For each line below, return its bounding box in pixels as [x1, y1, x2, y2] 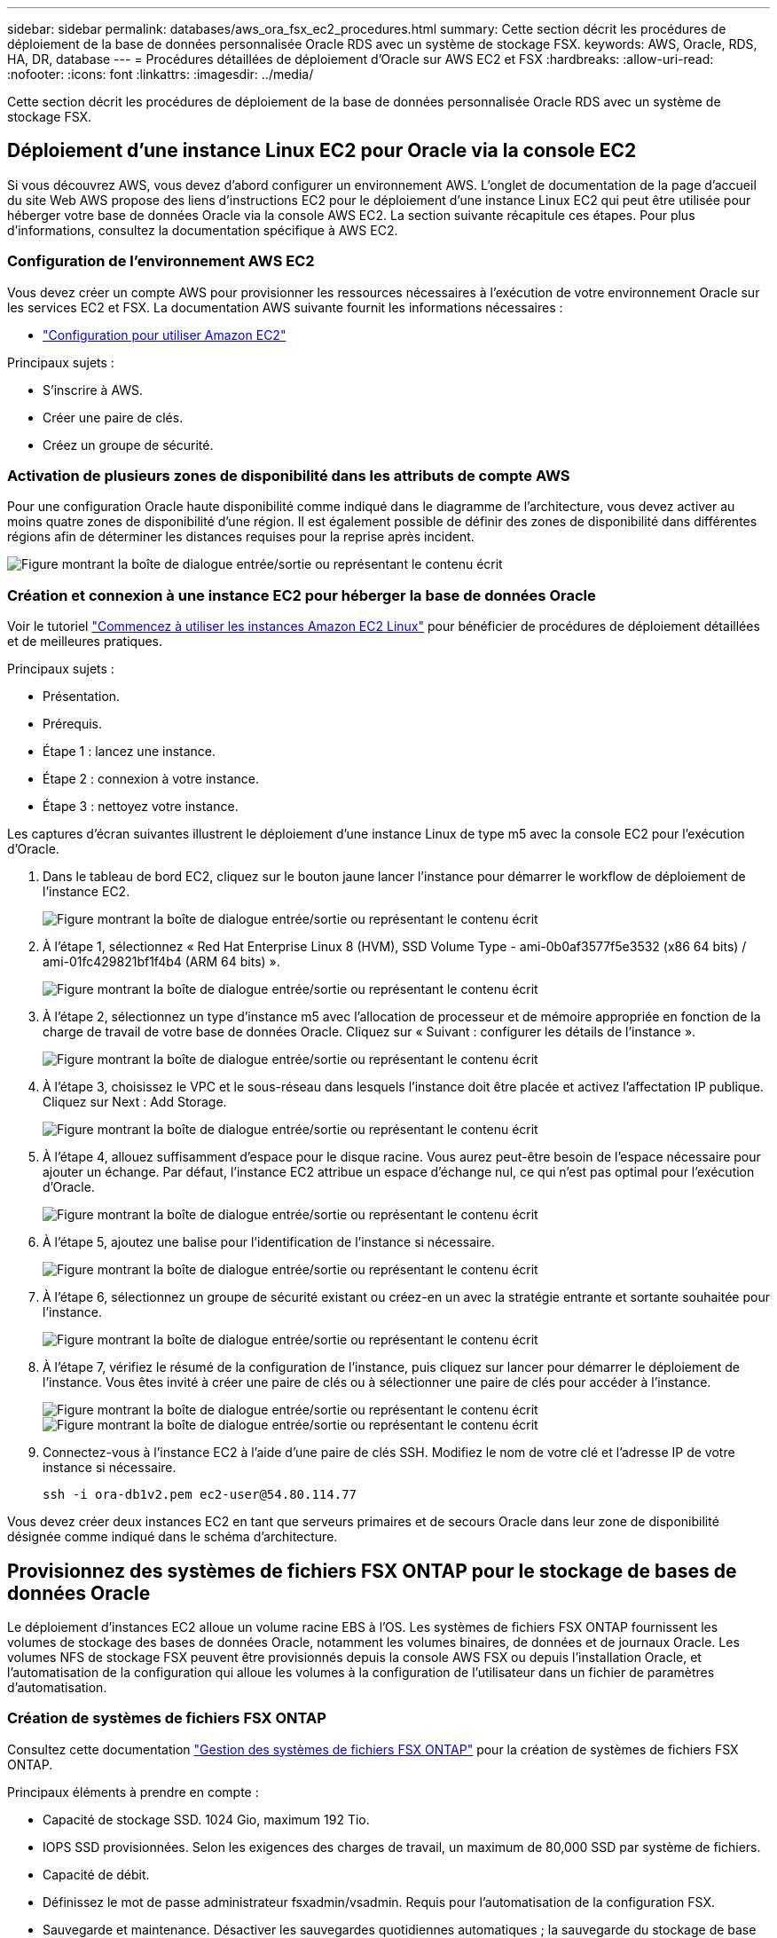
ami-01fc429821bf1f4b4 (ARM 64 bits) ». [43, 954, 280, 970]
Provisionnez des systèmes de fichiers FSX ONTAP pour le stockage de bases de [7, 1559, 737, 1582]
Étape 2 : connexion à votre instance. [43, 771, 259, 787]
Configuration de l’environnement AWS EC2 [7, 252, 315, 271]
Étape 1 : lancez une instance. [43, 744, 216, 760]
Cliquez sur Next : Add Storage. [43, 1094, 227, 1110]
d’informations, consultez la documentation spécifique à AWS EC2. [7, 222, 398, 238]
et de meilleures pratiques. [7, 634, 163, 650]
